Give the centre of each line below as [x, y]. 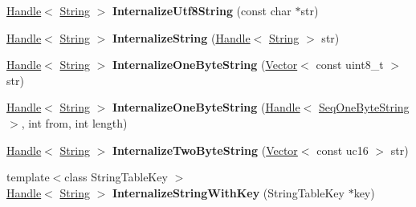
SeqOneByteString [364, 107]
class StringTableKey [116, 177]
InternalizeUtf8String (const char [202, 10]
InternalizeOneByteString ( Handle [206, 107]
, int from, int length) [74, 122]
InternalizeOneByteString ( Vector [205, 65]
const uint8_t [350, 65]
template [28, 177]
